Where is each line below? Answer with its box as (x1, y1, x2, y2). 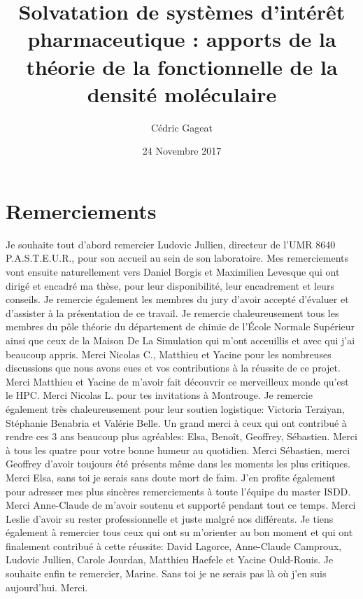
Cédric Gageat (150, 120, 213, 134)
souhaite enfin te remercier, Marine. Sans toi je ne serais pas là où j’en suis (6, 566, 327, 581)
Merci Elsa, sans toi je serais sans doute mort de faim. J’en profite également (6, 470, 336, 484)
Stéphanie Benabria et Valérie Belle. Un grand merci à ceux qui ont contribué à (6, 415, 347, 430)
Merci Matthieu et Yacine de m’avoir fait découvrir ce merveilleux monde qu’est (6, 374, 349, 388)
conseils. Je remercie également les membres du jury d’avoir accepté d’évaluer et (6, 292, 349, 306)
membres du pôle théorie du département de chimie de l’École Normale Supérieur (6, 319, 355, 334)
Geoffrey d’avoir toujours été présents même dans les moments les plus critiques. (6, 456, 350, 471)
